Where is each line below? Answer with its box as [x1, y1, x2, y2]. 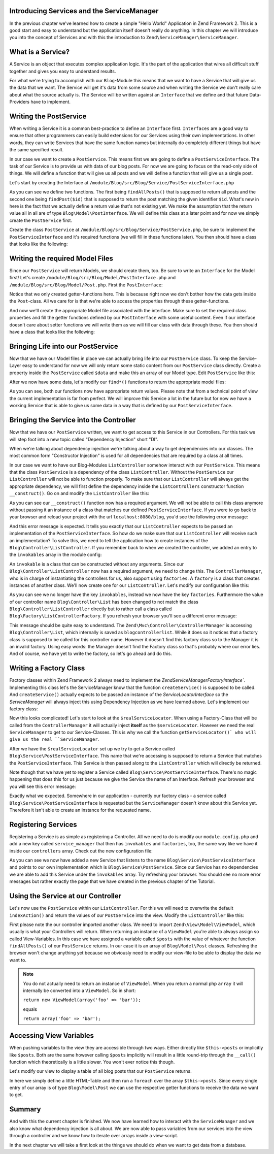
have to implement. [30, 99, 71, 105]
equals [23, 1006, 38, 1012]
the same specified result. [9, 147, 64, 153]
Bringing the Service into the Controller [9, 416, 136, 424]
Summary [9, 1105, 41, 1114]
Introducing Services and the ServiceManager [9, 7, 159, 15]
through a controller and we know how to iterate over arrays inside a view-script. [9, 1133, 179, 1139]
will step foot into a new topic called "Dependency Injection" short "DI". [9, 436, 159, 442]
